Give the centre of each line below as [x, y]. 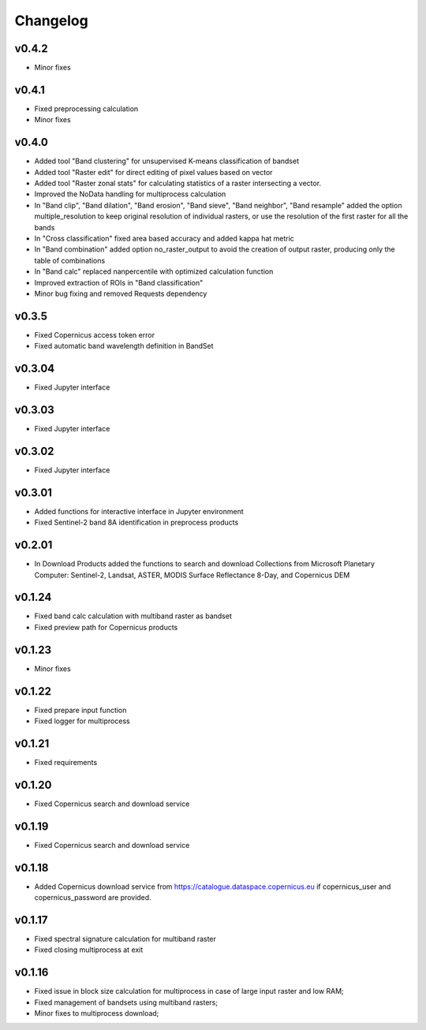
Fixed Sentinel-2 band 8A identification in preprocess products [136, 522]
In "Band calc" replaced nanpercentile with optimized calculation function [154, 271]
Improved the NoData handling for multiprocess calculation [130, 194]
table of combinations [70, 260]
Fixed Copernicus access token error [95, 334]
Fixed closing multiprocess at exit [89, 950]
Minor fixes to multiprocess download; [97, 1013]
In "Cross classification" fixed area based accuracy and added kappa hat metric [164, 238]
